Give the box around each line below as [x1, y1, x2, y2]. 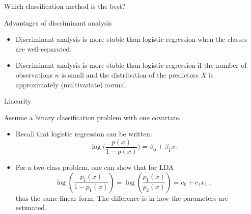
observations [15, 69, 53, 80]
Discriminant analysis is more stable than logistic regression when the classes [15, 34, 248, 44]
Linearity [4, 96, 31, 106]
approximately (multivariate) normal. [15, 79, 128, 89]
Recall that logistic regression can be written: [15, 129, 152, 139]
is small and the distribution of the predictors [61, 69, 199, 80]
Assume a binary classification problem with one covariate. [4, 112, 181, 122]
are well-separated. [15, 43, 72, 53]
